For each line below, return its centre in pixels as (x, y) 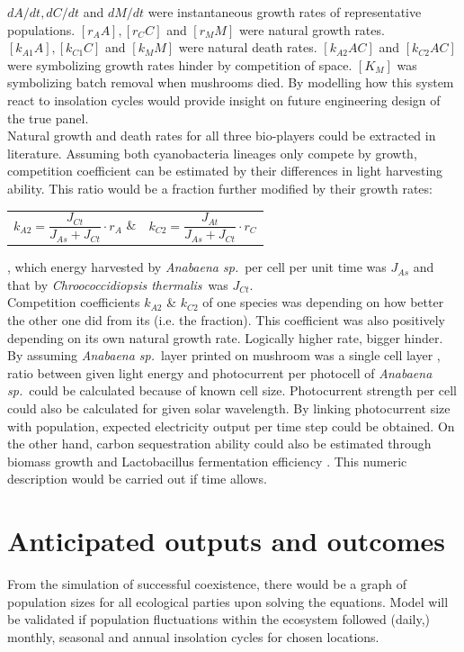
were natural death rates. (248, 47)
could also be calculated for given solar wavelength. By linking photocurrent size (229, 408)
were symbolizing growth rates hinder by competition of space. (180, 64)
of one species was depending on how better (323, 302)
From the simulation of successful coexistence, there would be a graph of (207, 584)
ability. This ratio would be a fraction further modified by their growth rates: (220, 188)
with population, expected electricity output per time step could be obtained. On (231, 426)
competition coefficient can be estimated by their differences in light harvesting (225, 171)
